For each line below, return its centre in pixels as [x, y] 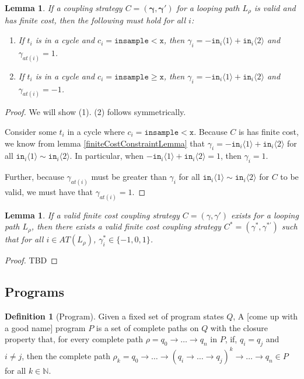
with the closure [239, 327]
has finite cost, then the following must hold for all [95, 20]
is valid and [275, 8]
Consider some [31, 131]
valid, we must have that [49, 192]
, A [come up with [265, 316]
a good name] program [45, 327]
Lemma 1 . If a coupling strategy [64, 8]
